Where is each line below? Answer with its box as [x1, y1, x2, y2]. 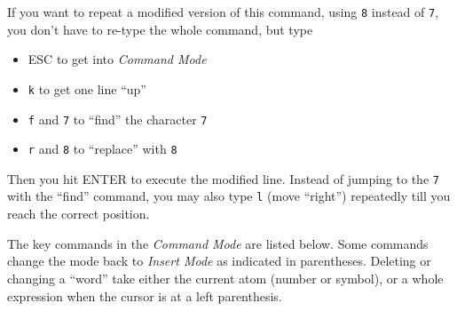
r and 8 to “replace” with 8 [28, 140, 177, 158]
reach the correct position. [7, 204, 150, 223]
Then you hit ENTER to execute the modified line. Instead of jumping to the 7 [7, 169, 439, 187]
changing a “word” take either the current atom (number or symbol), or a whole [7, 268, 444, 287]
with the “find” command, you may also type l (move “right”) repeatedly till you [7, 187, 451, 205]
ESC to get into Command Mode [28, 50, 207, 68]
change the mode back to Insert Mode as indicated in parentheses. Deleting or [7, 251, 431, 270]
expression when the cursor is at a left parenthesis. [7, 286, 282, 305]
